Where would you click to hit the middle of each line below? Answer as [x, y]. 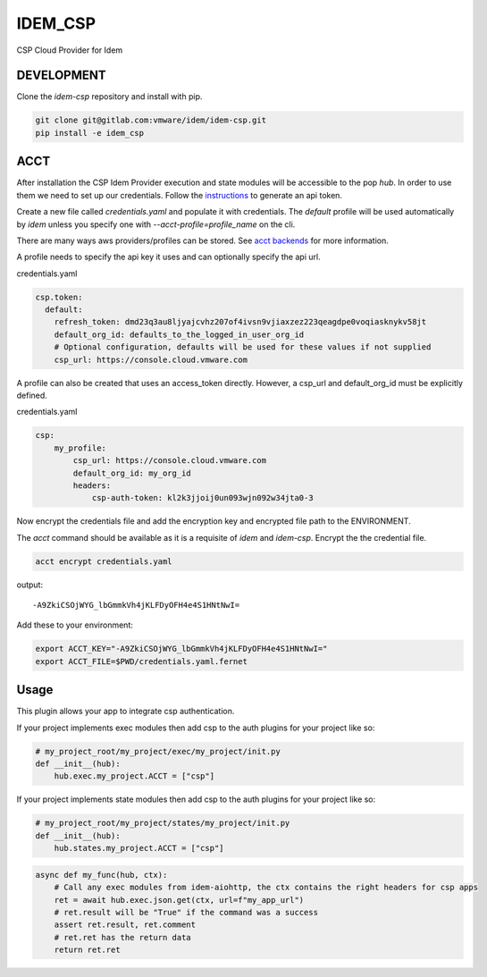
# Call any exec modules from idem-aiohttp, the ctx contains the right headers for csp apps [266, 888]
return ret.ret [87, 950]
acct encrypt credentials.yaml [104, 561]
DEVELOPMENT [61, 76]
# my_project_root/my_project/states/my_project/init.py [163, 823]
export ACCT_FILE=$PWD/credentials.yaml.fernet [141, 661]
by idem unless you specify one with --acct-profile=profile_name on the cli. [156, 224]
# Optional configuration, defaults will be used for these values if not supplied [243, 347]
